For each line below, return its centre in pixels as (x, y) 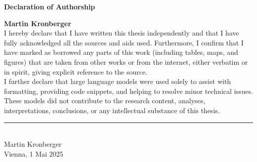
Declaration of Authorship (50, 6)
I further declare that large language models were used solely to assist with (118, 81)
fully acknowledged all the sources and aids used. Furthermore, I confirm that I (124, 42)
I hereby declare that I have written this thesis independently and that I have (122, 33)
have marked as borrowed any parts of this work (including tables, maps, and (121, 52)
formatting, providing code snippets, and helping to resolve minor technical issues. (128, 91)
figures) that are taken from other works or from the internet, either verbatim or (126, 61)
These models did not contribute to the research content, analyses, (105, 101)
